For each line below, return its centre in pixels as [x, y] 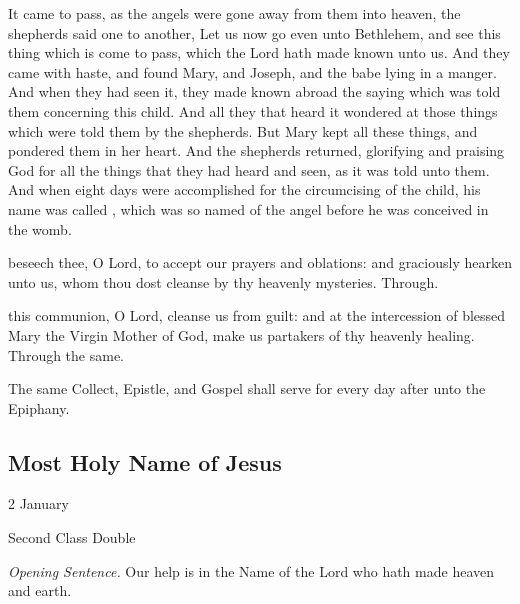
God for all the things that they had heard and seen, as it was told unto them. [249, 169]
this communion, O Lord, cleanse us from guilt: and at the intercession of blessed [257, 315]
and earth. [40, 590]
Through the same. [66, 354]
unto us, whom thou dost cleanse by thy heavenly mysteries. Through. [223, 281]
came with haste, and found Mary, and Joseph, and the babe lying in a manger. [252, 71]
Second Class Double [72, 537]
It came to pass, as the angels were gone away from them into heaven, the [234, 13]
